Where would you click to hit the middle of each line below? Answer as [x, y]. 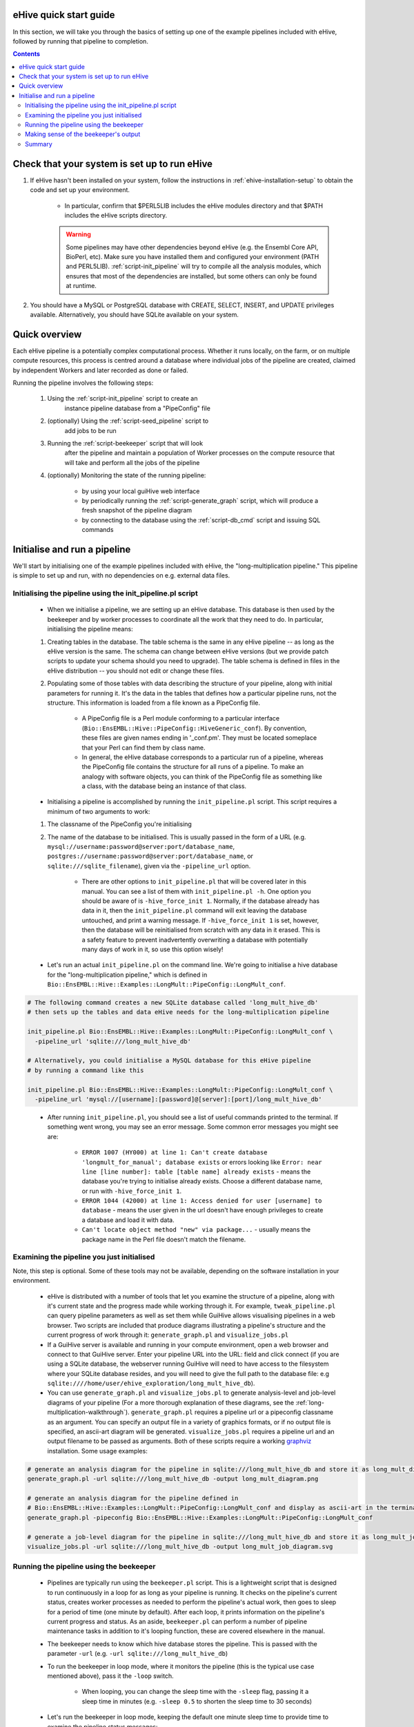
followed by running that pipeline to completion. [80, 41]
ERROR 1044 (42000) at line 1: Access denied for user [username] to [202, 1201]
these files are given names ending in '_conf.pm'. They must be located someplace [199, 738]
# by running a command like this [86, 1070]
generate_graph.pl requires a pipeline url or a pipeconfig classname [232, 1412]
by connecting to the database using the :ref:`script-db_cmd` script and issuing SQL [201, 520]
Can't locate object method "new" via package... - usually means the [196, 1230]
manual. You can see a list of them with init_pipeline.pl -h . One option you [196, 891]
